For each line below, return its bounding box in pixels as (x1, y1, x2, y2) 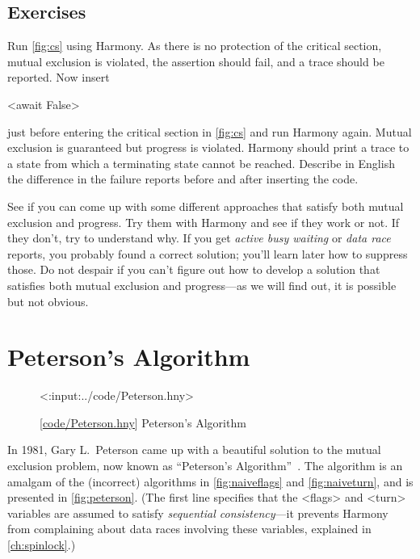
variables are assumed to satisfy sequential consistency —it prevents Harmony (7, 504, 388, 521)
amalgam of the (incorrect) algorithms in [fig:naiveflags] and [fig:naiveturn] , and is (7, 473, 414, 490)
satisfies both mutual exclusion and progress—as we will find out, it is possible (7, 276, 397, 293)
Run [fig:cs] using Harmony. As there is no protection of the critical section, (7, 37, 382, 54)
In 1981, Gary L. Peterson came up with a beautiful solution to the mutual (7, 441, 381, 458)
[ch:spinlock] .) (7, 536, 76, 553)
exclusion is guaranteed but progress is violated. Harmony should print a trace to (7, 139, 409, 156)
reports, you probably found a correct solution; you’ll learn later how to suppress (7, 245, 408, 262)
